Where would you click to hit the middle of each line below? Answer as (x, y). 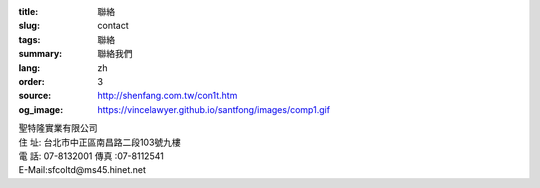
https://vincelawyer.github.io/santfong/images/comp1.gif (213, 109)
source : (35, 96)
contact (113, 26)
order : (31, 81)
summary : (40, 54)
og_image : (41, 109)
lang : (29, 67)
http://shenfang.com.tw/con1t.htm (167, 96)
